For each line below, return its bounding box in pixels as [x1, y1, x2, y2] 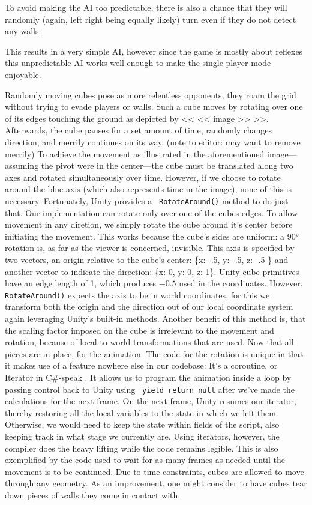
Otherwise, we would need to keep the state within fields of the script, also [5, 418, 280, 431]
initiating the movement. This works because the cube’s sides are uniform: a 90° [5, 229, 299, 242]
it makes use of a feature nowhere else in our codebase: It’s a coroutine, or [5, 359, 278, 372]
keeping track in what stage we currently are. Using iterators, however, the [5, 430, 280, 443]
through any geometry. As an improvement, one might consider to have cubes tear [5, 477, 307, 489]
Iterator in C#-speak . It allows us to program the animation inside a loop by [5, 371, 292, 383]
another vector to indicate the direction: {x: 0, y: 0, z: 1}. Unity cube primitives [5, 265, 299, 277]
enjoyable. [5, 68, 41, 80]
